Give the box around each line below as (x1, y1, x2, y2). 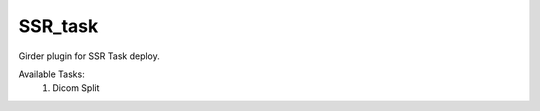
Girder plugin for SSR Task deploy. (18, 50, 160, 62)
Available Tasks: (18, 68, 85, 80)
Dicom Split (52, 82, 100, 94)
